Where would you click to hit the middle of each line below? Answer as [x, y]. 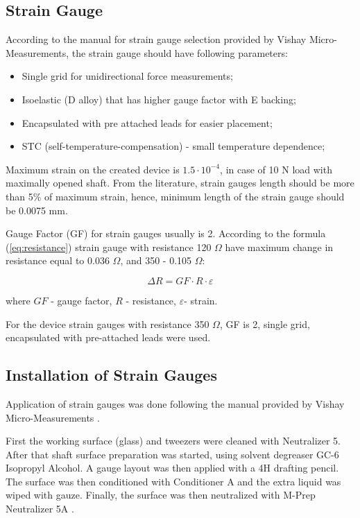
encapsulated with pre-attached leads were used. [108, 337]
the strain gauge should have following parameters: [180, 52]
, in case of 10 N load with [276, 169]
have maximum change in [279, 247]
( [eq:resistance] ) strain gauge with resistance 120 [109, 247]
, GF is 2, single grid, [265, 323]
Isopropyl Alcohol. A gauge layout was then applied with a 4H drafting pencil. [172, 468]
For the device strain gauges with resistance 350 [108, 323]
